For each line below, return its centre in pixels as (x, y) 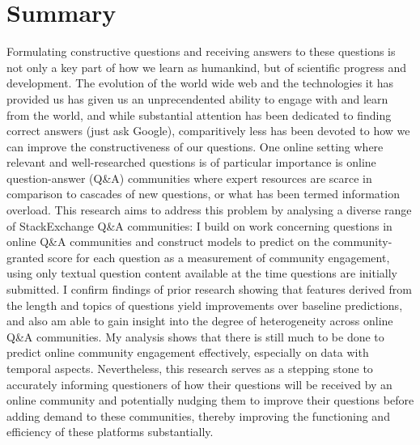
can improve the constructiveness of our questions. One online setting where (195, 146)
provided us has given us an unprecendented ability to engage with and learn (197, 98)
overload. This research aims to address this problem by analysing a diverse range (209, 210)
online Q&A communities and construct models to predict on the (168, 242)
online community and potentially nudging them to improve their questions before (210, 400)
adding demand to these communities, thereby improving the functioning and (198, 415)
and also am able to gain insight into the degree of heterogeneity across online (200, 321)
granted (25, 257)
